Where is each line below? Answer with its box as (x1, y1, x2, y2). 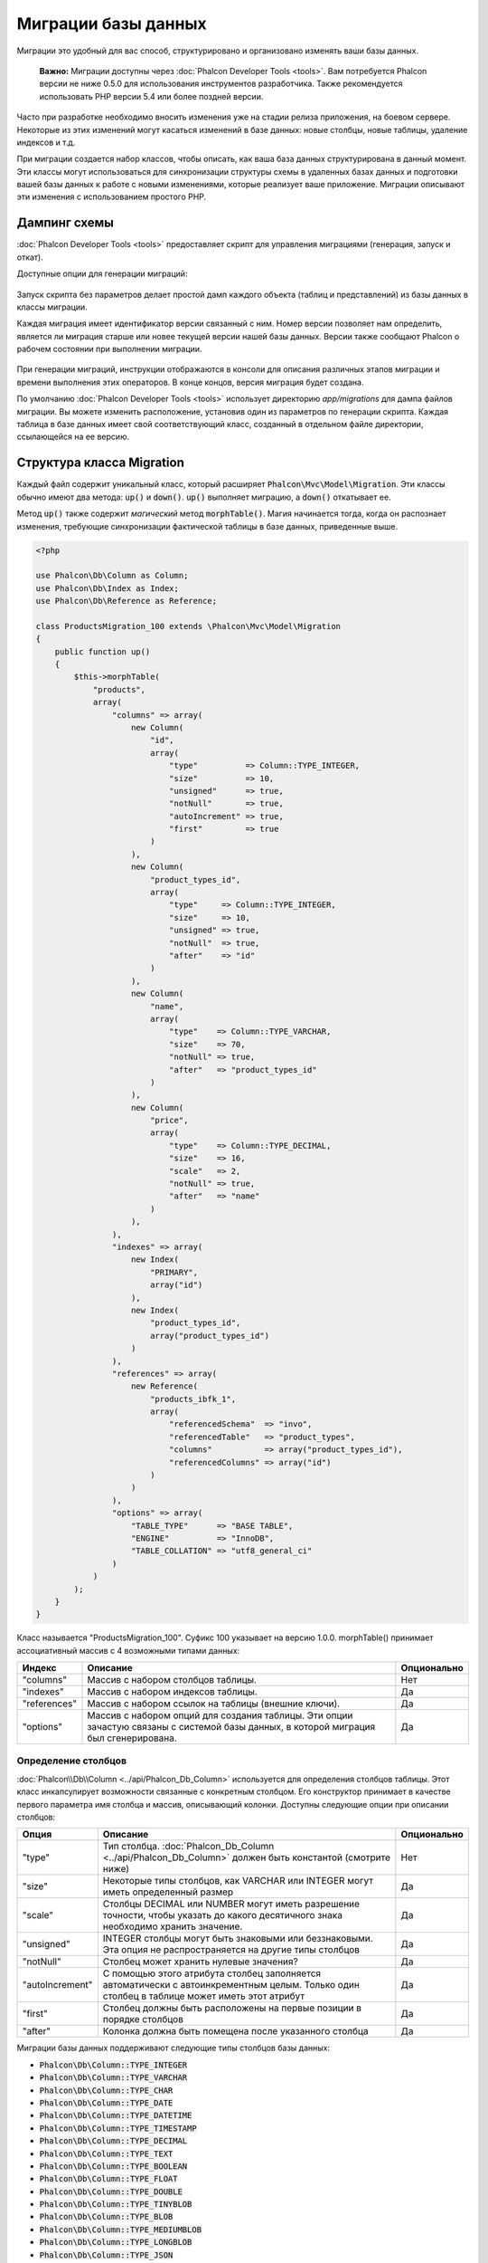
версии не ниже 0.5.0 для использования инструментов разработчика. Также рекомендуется (39, 78, 403, 90)
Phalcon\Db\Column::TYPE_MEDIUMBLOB (39, 2224, 202, 2235)
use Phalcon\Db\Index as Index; (35, 583, 180, 593)
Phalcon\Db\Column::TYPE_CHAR (39, 2085, 174, 2096)
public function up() (54, 646, 151, 656)
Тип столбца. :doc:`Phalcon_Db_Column (102, 1840, 275, 1853)
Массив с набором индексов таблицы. (87, 1685, 258, 1698)
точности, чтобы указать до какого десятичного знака (102, 1909, 343, 1922)
